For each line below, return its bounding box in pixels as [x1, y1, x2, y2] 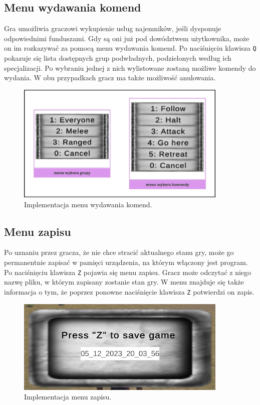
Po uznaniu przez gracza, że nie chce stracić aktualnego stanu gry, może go [4, 247, 234, 257]
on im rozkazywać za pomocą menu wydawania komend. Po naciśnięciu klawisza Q [4, 43, 256, 53]
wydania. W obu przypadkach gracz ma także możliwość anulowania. [4, 72, 216, 83]
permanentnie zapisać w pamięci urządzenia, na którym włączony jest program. [4, 257, 248, 267]
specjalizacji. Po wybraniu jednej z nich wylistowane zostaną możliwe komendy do [4, 62, 256, 73]
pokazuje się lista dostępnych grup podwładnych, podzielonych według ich [4, 53, 231, 63]
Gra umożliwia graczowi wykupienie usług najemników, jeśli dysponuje [4, 23, 221, 34]
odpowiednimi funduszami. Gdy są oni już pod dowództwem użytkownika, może [4, 33, 249, 43]
